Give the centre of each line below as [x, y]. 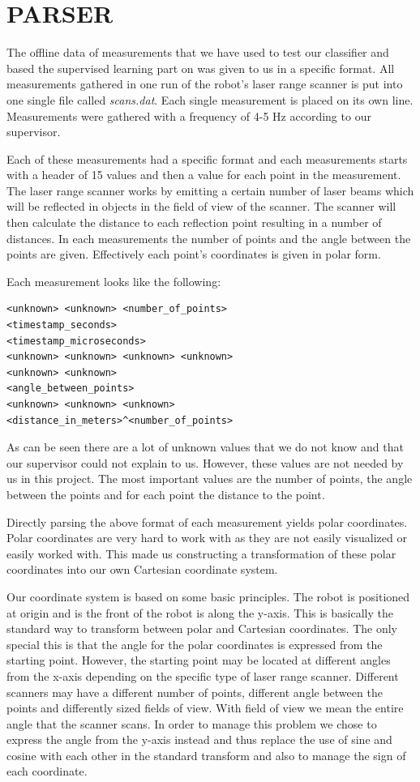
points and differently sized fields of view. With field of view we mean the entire [205, 708]
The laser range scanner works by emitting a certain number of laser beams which [210, 190]
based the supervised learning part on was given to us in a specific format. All [201, 68]
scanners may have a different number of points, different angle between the [195, 692]
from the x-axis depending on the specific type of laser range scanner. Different [203, 675]
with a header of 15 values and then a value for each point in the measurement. [204, 175]
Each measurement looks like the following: [114, 281]
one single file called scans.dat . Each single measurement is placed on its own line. [210, 99]
